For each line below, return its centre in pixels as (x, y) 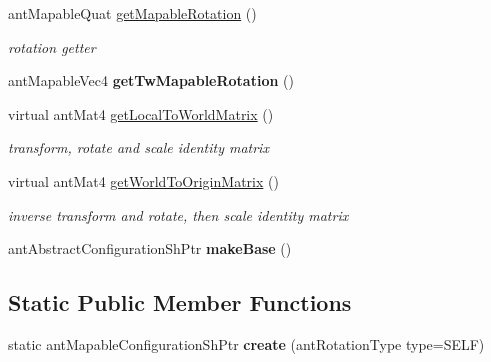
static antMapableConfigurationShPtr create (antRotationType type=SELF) (246, 343)
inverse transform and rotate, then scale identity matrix (178, 214)
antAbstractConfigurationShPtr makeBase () (150, 248)
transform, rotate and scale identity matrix (138, 147)
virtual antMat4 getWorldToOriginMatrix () (143, 180)
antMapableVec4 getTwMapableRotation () (151, 80)
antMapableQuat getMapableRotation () (132, 13)
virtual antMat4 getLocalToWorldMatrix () (141, 113)
